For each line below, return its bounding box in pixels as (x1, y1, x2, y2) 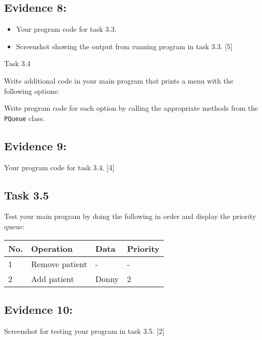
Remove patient (31, 257, 88, 270)
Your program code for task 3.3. (16, 24, 117, 34)
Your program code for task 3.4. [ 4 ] (4, 162, 115, 172)
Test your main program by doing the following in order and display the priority (4, 211, 256, 222)
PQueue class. (4, 112, 45, 123)
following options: (4, 85, 59, 96)
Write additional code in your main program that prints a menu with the (4, 75, 233, 86)
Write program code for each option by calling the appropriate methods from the (4, 103, 258, 113)
